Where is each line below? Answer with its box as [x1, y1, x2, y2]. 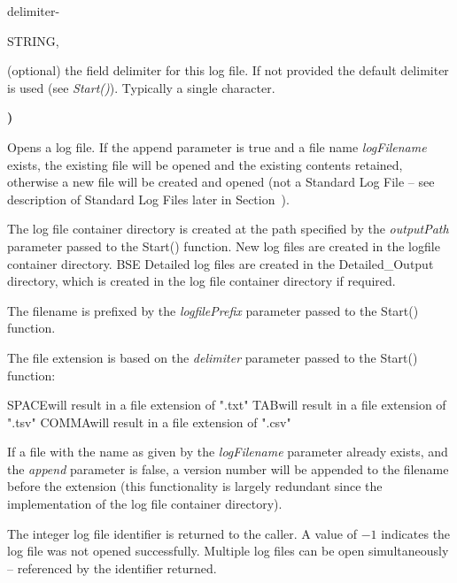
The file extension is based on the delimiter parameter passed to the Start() [7, 348, 418, 366]
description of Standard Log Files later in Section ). [7, 189, 290, 208]
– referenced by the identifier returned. [7, 558, 217, 577]
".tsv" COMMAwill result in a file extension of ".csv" [7, 412, 291, 431]
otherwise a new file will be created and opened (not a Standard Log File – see [7, 173, 435, 191]
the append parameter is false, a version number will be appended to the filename [7, 459, 449, 478]
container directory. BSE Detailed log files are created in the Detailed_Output [7, 254, 434, 272]
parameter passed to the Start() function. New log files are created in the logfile [7, 236, 440, 255]
